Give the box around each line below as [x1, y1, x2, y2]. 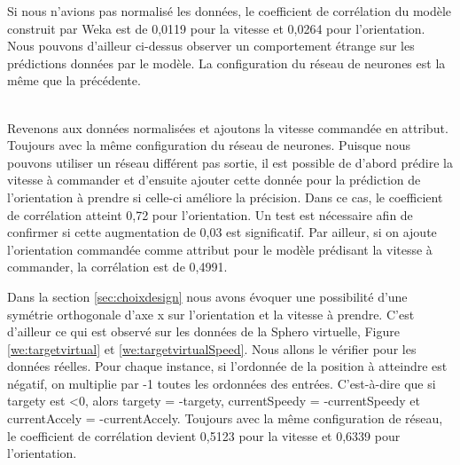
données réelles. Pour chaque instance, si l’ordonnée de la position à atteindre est [7, 357, 448, 375]
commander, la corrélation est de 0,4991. [7, 257, 228, 276]
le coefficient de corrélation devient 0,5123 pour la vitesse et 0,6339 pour [7, 426, 401, 445]
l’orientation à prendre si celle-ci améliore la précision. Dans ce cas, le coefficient [7, 187, 443, 206]
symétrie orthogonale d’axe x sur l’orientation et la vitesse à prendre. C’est [7, 304, 415, 323]
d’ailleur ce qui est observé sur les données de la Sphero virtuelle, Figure [7, 322, 400, 341]
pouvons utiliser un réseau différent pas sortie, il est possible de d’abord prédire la [7, 153, 453, 171]
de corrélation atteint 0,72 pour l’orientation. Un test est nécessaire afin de [7, 205, 413, 224]
